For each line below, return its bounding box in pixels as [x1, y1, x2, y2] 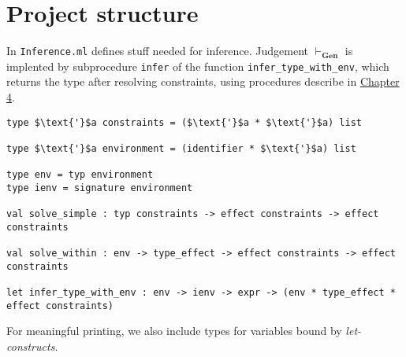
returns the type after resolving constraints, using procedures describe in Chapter [6, 73, 400, 90]
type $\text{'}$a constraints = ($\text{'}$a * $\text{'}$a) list [6, 116, 363, 128]
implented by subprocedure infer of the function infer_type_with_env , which [6, 57, 389, 74]
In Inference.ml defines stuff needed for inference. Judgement [6, 42, 309, 59]
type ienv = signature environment [6, 182, 193, 193]
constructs [6, 338, 55, 355]
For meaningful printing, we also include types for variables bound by [6, 322, 342, 339]
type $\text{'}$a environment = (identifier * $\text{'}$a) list [6, 142, 356, 154]
